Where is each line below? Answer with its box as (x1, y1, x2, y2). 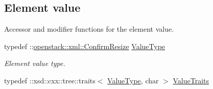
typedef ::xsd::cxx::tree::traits (4, 75, 96, 85)
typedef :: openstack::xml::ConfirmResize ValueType (4, 40, 165, 51)
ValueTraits (173, 75, 209, 85)
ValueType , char (107, 75, 159, 85)
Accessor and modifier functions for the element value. (4, 24, 174, 34)
